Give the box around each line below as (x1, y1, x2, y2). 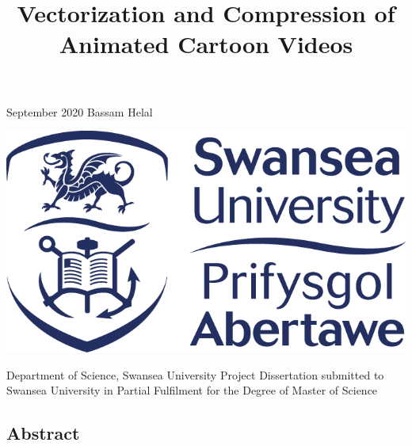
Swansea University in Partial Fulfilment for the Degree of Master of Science (6, 382, 378, 398)
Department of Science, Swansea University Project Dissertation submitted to (6, 366, 384, 383)
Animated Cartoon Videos (59, 28, 353, 60)
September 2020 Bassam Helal (6, 103, 153, 120)
